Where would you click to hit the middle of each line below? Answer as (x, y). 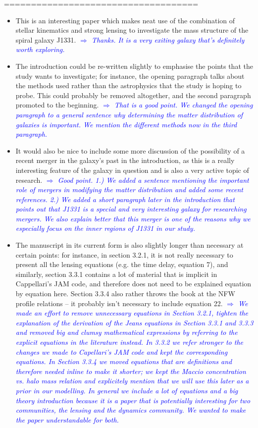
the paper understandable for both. (67, 419)
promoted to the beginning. (57, 105)
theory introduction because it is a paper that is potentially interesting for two (133, 400)
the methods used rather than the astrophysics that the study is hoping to (129, 85)
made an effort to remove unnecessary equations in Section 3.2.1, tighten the (132, 313)
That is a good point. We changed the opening (183, 105)
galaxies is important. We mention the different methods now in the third (126, 124)
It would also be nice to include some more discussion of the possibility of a (130, 150)
